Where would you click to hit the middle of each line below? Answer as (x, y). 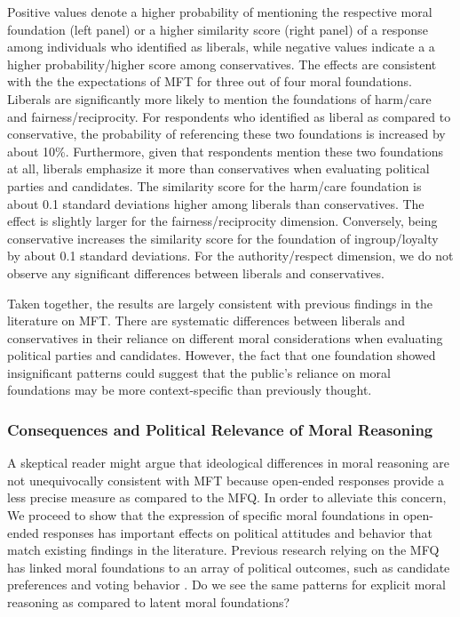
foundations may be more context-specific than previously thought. (190, 390)
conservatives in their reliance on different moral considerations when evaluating (225, 337)
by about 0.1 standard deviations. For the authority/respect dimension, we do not (230, 256)
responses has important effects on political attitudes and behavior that (238, 532)
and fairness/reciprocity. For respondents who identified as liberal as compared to (229, 116)
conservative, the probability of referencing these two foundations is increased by (226, 134)
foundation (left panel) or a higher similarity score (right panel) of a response (218, 29)
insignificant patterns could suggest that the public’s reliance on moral (199, 372)
